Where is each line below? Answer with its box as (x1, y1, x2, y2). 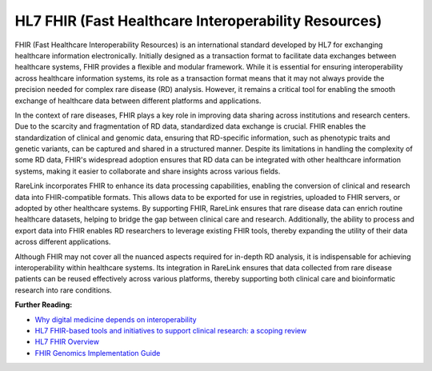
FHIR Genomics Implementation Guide (34, 348, 161, 357)
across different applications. (14, 237, 111, 247)
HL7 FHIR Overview (34, 337, 100, 347)
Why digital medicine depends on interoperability (34, 314, 197, 324)
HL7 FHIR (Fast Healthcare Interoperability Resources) (14, 12, 382, 30)
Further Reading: (14, 300, 73, 309)
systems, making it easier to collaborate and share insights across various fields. (14, 166, 281, 176)
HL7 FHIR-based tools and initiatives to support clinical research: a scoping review (34, 325, 307, 335)
